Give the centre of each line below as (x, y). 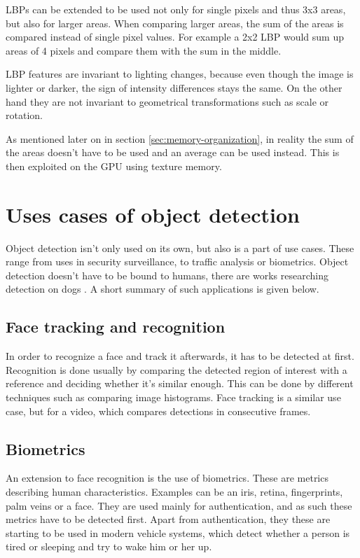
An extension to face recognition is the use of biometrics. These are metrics (167, 478)
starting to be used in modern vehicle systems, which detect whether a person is (178, 532)
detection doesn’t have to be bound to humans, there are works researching (167, 275)
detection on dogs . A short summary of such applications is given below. (162, 289)
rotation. (24, 115)
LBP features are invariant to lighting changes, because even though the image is (180, 74)
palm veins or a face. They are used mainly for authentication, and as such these (179, 505)
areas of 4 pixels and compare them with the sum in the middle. (144, 50)
